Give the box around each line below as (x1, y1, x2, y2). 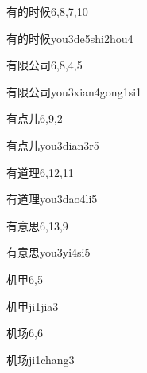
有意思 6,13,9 (6, 217, 68, 234)
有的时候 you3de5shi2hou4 (6, 29, 133, 46)
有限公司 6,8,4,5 (6, 57, 83, 73)
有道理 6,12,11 (6, 163, 74, 180)
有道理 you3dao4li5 (6, 190, 98, 207)
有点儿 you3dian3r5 (6, 136, 99, 153)
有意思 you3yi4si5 (6, 244, 91, 261)
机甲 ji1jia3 (6, 297, 59, 314)
